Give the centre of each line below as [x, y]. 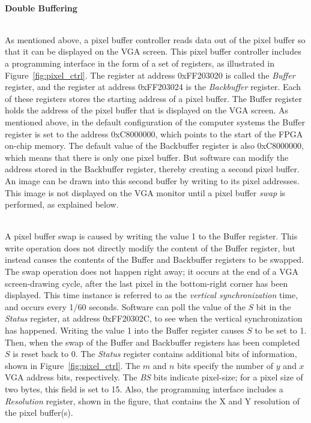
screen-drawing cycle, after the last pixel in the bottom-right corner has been [146, 283]
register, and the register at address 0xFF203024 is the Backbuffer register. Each [153, 87]
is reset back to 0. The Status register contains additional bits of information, [155, 354]
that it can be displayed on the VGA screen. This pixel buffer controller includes [153, 51]
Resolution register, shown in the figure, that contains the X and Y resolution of [152, 400]
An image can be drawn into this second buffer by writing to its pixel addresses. [152, 180]
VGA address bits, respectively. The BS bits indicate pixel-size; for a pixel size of [154, 377]
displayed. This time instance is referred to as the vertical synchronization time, [152, 295]
